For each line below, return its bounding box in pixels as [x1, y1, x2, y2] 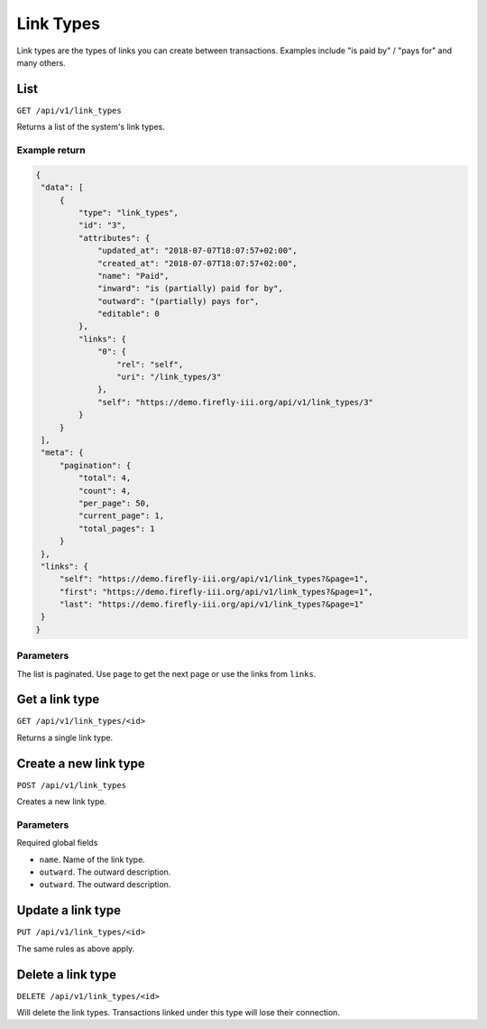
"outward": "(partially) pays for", [97, 296, 260, 306]
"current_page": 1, [78, 511, 165, 521]
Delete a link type [16, 967, 117, 982]
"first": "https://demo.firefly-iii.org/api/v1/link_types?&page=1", [59, 587, 374, 597]
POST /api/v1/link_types [16, 780, 126, 790]
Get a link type [16, 691, 100, 708]
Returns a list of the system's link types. [16, 122, 166, 133]
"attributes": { [78, 233, 151, 243]
